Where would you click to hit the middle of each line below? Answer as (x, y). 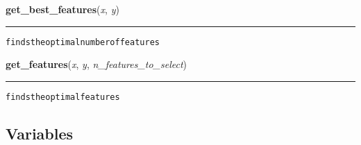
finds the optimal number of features (83, 42)
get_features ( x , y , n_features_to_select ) (96, 64)
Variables (40, 133)
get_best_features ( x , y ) (62, 9)
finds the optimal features (63, 97)
